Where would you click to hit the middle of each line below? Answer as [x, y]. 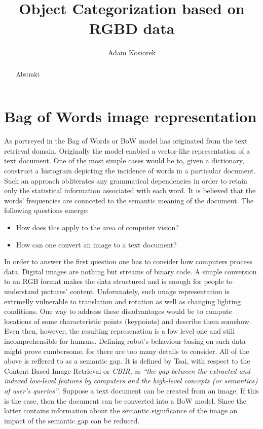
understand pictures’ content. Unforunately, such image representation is [117, 291]
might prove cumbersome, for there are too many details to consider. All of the [127, 351]
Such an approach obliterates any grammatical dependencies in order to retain [126, 180]
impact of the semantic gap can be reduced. [72, 420]
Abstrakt [28, 74]
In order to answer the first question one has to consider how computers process [128, 261]
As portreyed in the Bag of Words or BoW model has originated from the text [126, 141]
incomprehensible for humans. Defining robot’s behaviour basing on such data [125, 341]
